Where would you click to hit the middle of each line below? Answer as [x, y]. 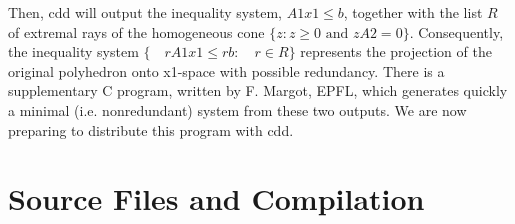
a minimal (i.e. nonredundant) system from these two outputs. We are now [237, 109]
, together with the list [413, 12]
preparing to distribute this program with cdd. [151, 129]
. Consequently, [456, 31]
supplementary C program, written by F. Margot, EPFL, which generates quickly [258, 90]
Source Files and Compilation [216, 198]
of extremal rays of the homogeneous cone [136, 31]
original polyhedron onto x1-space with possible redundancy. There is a [226, 70]
